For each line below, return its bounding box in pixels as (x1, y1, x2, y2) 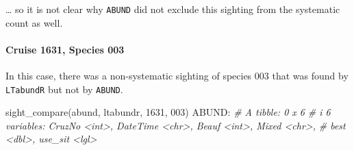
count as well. (5, 15, 63, 29)
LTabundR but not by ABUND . (5, 82, 123, 96)
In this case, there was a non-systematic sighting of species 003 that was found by (5, 68, 349, 83)
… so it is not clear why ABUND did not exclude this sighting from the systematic (5, 2, 340, 16)
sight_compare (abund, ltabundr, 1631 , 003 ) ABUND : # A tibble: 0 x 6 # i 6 (5, 105, 331, 119)
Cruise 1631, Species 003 (5, 42, 125, 56)
